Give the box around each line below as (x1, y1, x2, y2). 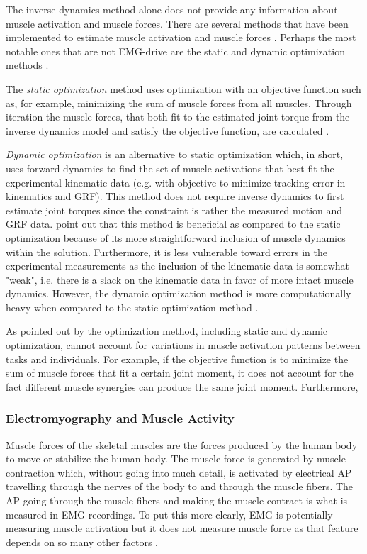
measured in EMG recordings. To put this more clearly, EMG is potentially (6, 506, 333, 521)
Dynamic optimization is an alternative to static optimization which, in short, (6, 147, 344, 162)
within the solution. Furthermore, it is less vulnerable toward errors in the (6, 244, 327, 259)
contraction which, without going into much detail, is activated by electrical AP (6, 465, 352, 480)
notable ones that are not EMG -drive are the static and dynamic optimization (6, 43, 345, 58)
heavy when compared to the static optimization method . (6, 299, 259, 314)
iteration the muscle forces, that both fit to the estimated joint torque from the (6, 109, 350, 124)
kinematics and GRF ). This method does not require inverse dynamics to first (6, 189, 344, 204)
